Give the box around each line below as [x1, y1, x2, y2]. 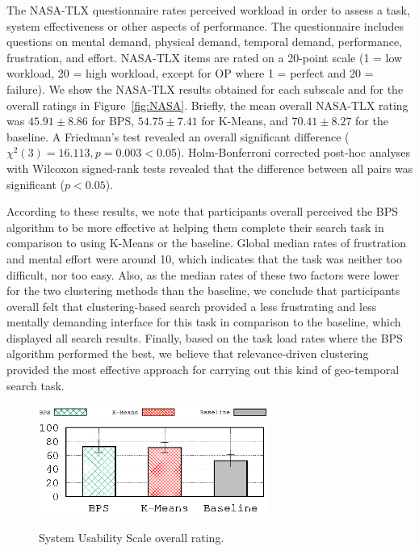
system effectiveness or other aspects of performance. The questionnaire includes [6, 17, 404, 34]
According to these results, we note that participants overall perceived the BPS [6, 203, 399, 220]
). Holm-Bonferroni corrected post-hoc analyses [176, 144, 411, 161]
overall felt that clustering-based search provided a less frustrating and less [6, 297, 377, 314]
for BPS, [91, 112, 135, 129]
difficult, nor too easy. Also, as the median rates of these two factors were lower [6, 266, 400, 283]
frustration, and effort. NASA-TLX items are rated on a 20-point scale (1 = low [6, 48, 403, 65]
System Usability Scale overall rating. [39, 528, 224, 545]
